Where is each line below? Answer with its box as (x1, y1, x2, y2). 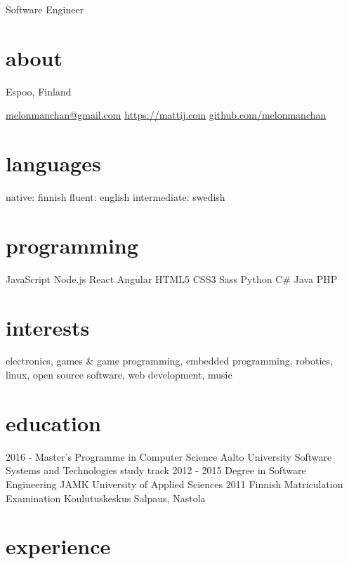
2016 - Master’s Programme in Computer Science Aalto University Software (6, 449, 332, 464)
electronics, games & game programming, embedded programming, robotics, (6, 353, 333, 368)
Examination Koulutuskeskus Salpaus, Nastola (6, 490, 206, 505)
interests (6, 313, 90, 341)
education (6, 408, 101, 437)
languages (6, 149, 101, 178)
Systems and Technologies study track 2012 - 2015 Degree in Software (6, 463, 306, 478)
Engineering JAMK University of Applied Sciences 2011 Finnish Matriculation (6, 476, 343, 491)
